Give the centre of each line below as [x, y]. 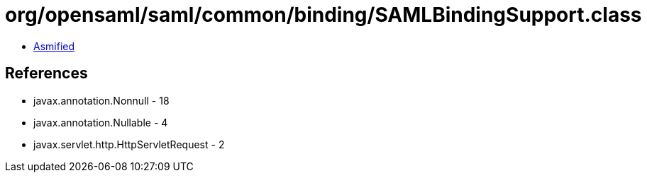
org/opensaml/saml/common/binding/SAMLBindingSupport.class [323, 15]
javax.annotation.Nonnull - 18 [101, 100]
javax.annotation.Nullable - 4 [101, 122]
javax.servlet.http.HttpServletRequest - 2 [129, 144]
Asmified [54, 46]
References [46, 73]
